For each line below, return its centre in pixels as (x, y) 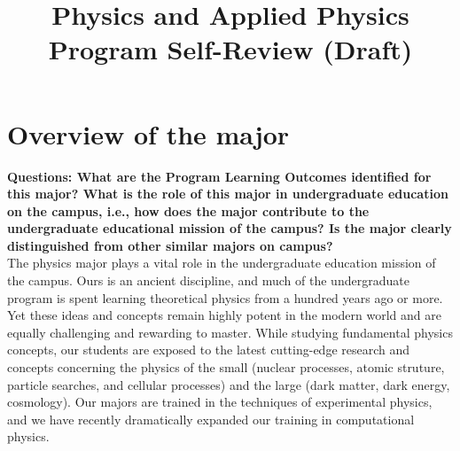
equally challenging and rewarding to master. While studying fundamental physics (230, 332)
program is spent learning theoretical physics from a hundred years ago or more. (225, 297)
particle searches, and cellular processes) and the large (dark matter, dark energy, (229, 384)
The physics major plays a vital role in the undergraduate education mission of (222, 263)
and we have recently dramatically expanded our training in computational (211, 419)
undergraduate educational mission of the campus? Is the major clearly (230, 228)
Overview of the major (148, 133)
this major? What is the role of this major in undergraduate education (228, 194)
